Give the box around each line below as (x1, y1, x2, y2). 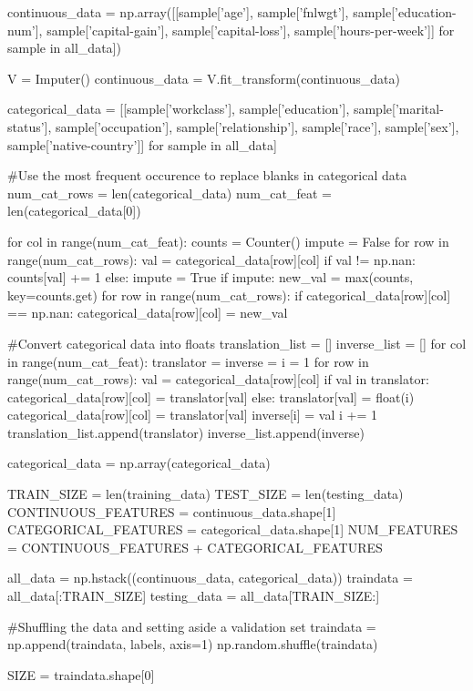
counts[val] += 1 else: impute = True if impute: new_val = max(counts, (7, 268, 414, 287)
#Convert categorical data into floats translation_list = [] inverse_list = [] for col (7, 333, 467, 352)
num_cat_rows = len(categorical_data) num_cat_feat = (7, 183, 332, 202)
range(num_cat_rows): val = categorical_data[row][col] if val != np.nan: (7, 249, 416, 269)
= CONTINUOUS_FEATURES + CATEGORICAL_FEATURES (7, 537, 383, 556)
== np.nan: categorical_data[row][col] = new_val (7, 303, 288, 322)
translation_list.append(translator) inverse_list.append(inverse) (7, 422, 365, 442)
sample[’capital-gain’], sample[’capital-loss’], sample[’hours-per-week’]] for (46, 20, 455, 39)
